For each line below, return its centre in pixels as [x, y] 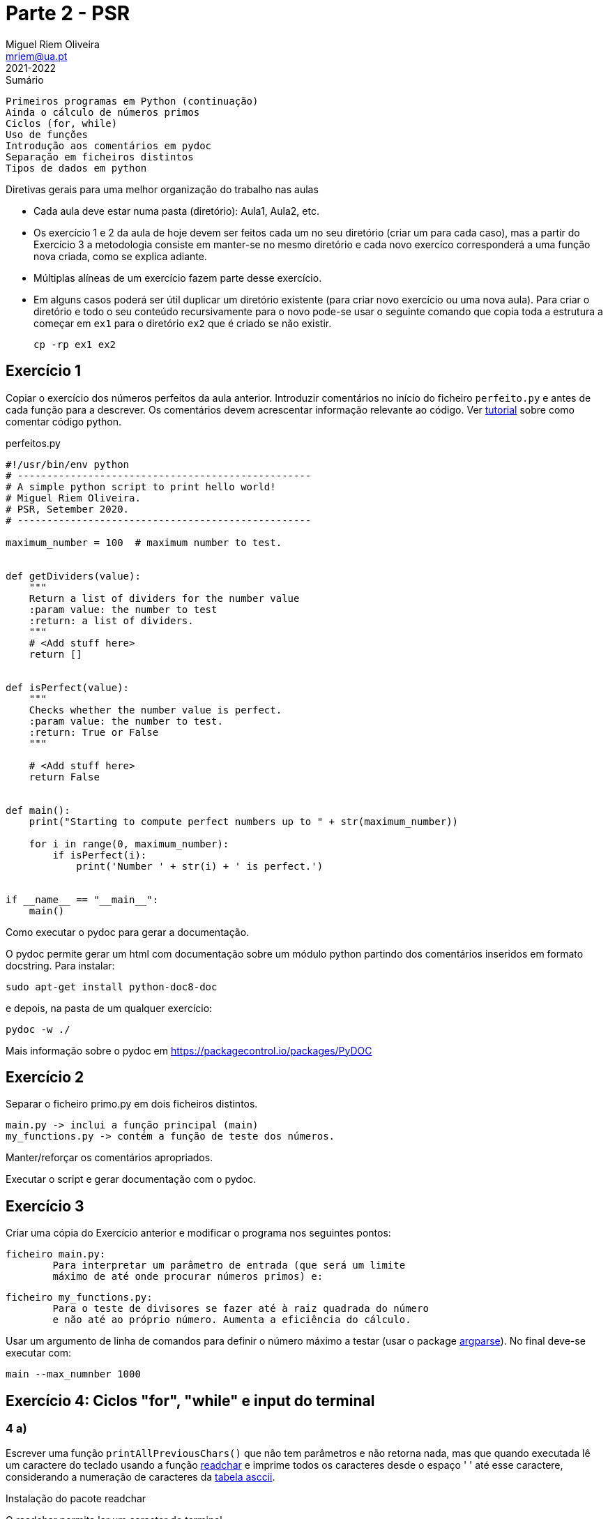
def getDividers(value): [73, 576]
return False [64, 777]
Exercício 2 [45, 1078]
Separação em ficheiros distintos [100, 157]
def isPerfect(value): [68, 687]
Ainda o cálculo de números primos [103, 112]
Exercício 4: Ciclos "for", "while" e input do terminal [190, 1400]
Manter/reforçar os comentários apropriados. [109, 1158]
